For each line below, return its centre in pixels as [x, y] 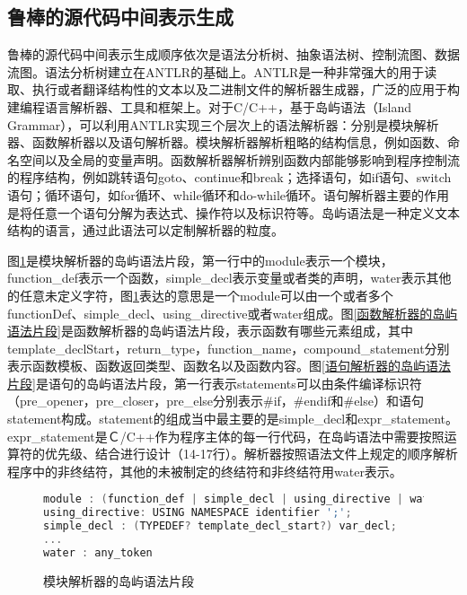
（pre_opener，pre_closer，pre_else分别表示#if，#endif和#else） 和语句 [216, 401]
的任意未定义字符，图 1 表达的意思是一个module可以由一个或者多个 [200, 295]
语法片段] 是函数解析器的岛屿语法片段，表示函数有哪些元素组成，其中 [210, 331]
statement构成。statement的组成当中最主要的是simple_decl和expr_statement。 [233, 419]
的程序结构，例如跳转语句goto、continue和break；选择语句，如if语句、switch [229, 177]
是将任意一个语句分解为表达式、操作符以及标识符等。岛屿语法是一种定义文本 [233, 212]
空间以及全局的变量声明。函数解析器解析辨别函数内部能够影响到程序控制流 [239, 159]
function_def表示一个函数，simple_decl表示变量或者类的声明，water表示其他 [229, 278]
